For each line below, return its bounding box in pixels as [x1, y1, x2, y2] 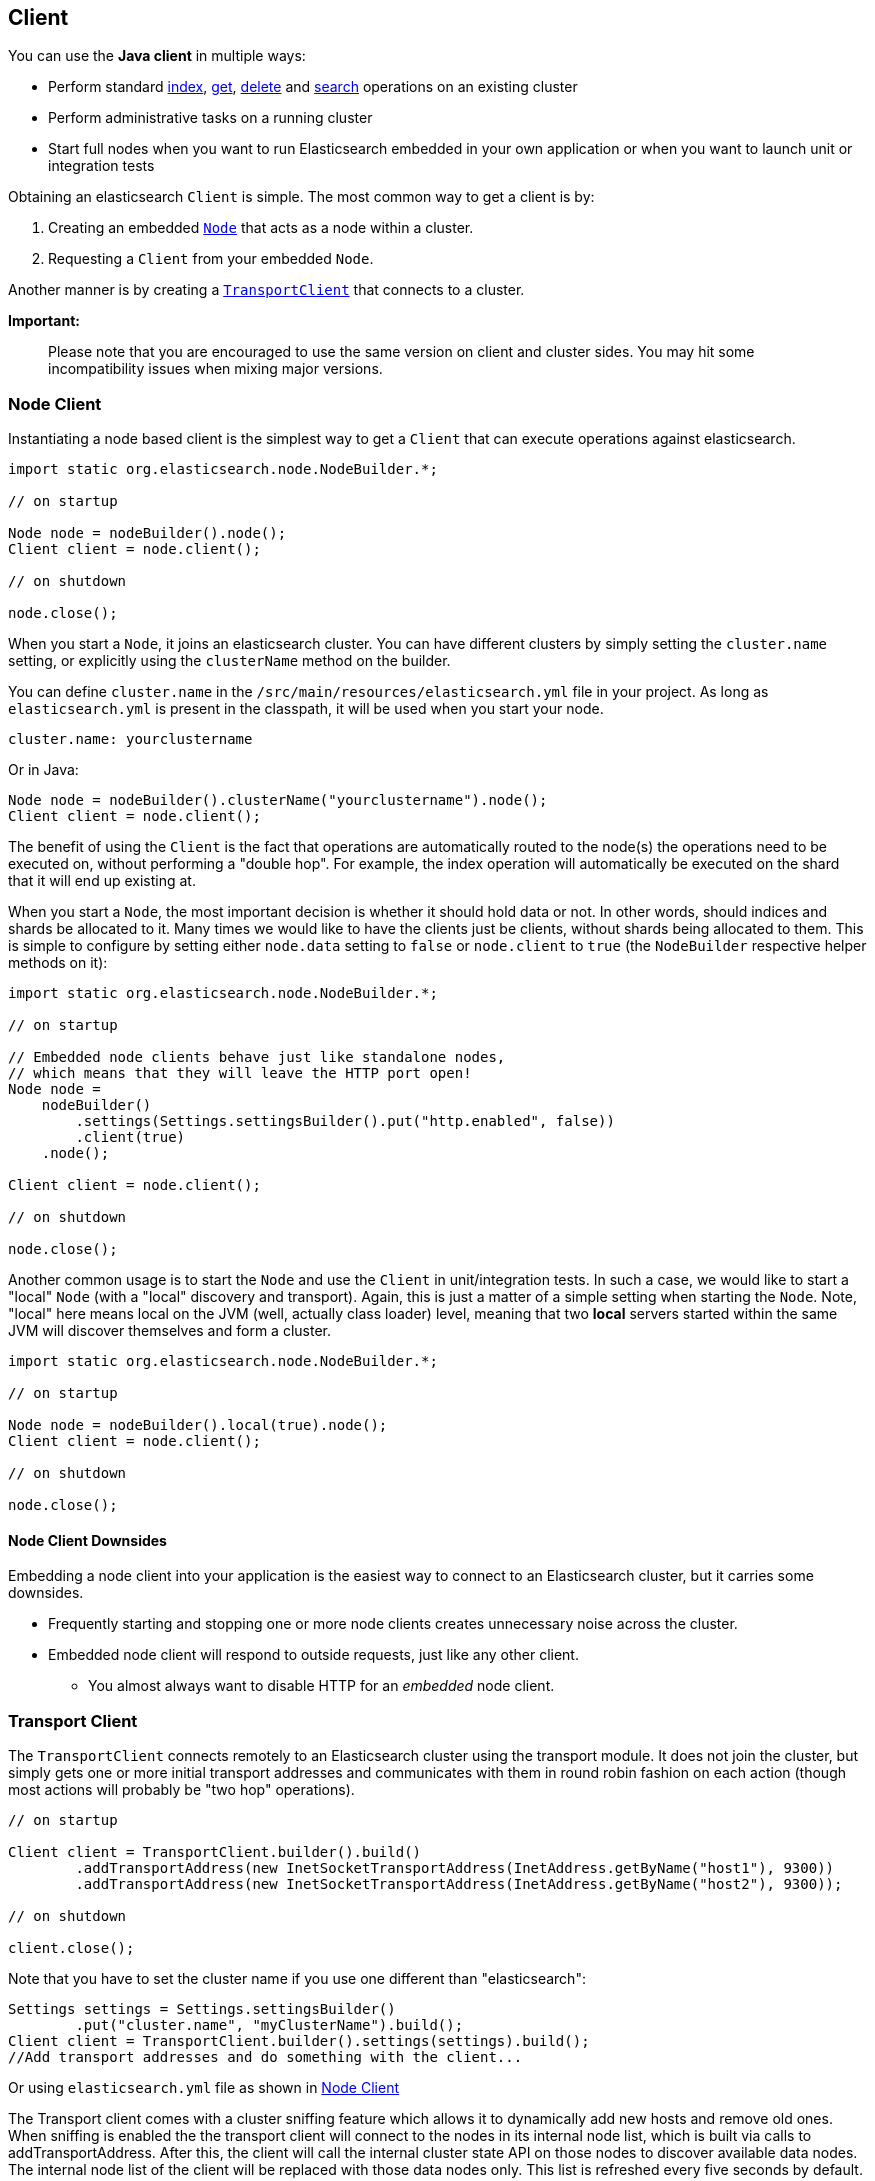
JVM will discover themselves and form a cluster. [8, 1322, 332, 1340]
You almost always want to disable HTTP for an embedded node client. [88, 1677, 555, 1695]
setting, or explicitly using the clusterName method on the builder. [8, 652, 451, 670]
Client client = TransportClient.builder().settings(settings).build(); [8, 2033, 590, 2050]
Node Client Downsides [8, 1531, 167, 1549]
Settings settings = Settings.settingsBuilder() [8, 2001, 396, 2018]
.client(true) [75, 1129, 186, 1146]
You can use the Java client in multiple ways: [8, 47, 306, 65]
